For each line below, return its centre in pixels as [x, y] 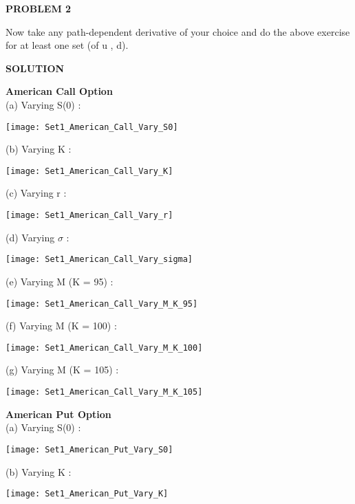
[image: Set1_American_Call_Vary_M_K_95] [102, 304]
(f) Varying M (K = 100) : [61, 326]
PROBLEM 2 [39, 8]
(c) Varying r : [36, 193]
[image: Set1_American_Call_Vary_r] [89, 216]
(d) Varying [30, 237]
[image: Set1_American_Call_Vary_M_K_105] [104, 392]
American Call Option [59, 91]
